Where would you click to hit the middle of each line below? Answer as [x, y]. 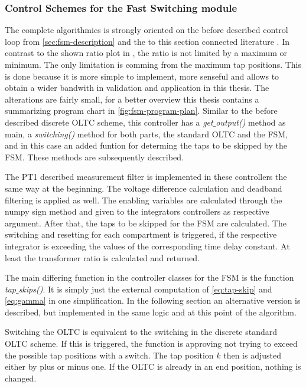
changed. [21, 378]
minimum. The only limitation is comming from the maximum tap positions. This [153, 64]
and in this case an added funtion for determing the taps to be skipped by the [146, 145]
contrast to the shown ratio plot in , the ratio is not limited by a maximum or [146, 53]
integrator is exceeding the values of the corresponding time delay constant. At [147, 246]
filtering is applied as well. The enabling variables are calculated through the [144, 200]
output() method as [251, 122]
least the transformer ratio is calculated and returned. [102, 257]
